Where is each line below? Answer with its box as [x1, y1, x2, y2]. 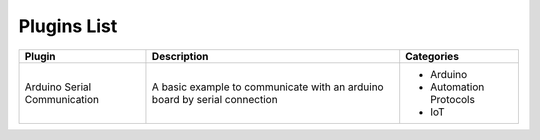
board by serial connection [151, 92, 279, 106]
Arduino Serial [24, 80, 92, 94]
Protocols [430, 92, 475, 106]
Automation [430, 80, 485, 94]
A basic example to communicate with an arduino [151, 80, 384, 94]
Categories [405, 49, 460, 63]
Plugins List [18, 15, 118, 37]
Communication [24, 92, 100, 106]
